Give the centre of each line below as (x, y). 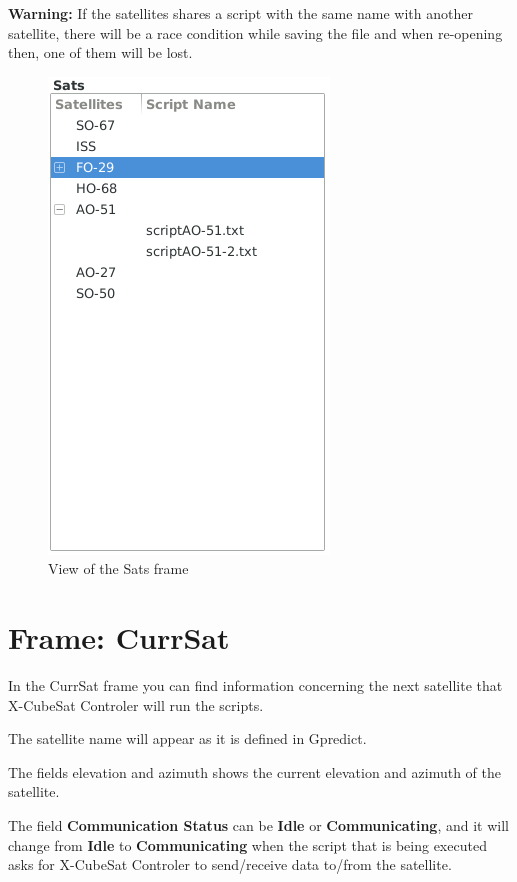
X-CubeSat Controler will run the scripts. (136, 704)
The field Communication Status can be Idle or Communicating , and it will (258, 825)
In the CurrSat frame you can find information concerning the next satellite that (255, 685)
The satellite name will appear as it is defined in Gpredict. (187, 738)
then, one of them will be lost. (100, 52)
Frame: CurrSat (119, 637)
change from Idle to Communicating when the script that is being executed (247, 844)
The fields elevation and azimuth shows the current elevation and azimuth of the (255, 771)
